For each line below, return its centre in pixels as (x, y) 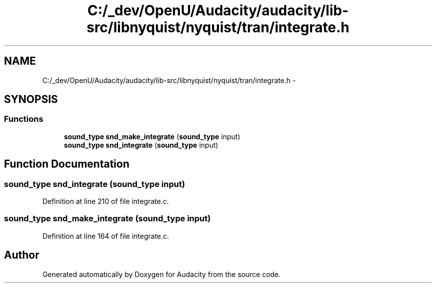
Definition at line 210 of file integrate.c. (106, 201)
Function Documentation (67, 164)
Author (22, 255)
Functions (24, 119)
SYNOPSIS (31, 99)
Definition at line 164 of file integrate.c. (106, 236)
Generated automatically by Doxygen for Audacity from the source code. (162, 274)
